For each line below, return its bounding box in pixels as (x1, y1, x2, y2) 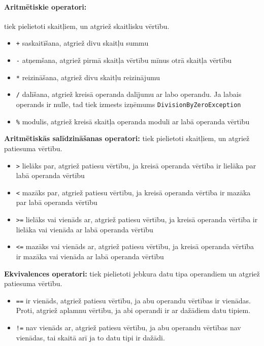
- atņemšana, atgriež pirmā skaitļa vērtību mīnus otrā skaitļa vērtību (16, 55, 232, 65)
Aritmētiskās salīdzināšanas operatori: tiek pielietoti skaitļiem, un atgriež (4, 133, 250, 144)
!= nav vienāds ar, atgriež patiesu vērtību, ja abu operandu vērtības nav (16, 322, 241, 332)
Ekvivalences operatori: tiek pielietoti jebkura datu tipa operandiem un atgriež (4, 268, 260, 279)
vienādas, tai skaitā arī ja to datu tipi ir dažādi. (16, 332, 165, 342)
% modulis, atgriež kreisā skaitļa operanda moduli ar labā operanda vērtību (16, 116, 250, 126)
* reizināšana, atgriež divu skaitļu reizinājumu (16, 72, 160, 82)
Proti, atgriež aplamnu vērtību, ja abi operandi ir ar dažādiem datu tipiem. (16, 305, 251, 316)
